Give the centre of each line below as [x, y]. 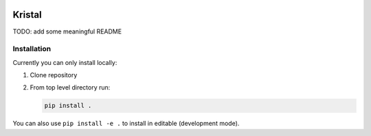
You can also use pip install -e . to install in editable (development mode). [126, 124]
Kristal [27, 15]
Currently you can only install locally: [65, 62]
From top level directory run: [70, 87]
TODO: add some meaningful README [67, 31]
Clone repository [54, 75]
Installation [32, 49]
